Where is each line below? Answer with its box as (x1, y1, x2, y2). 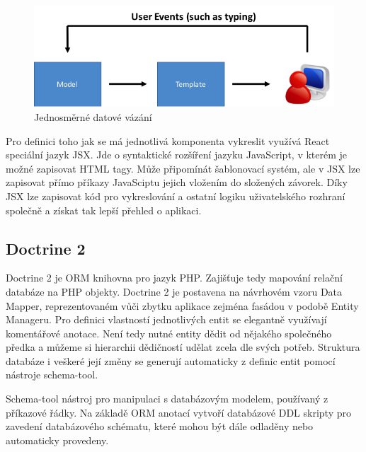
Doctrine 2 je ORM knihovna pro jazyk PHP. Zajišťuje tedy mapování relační (6, 270, 343, 285)
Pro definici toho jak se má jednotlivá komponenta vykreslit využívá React (6, 133, 330, 148)
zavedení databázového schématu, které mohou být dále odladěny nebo (6, 419, 314, 434)
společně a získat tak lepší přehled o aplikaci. (6, 202, 202, 217)
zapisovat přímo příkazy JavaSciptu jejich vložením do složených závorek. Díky (6, 175, 348, 190)
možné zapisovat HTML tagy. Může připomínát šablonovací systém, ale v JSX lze (6, 161, 360, 175)
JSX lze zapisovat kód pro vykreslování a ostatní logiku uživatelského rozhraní (6, 188, 345, 203)
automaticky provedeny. (6, 432, 109, 447)
